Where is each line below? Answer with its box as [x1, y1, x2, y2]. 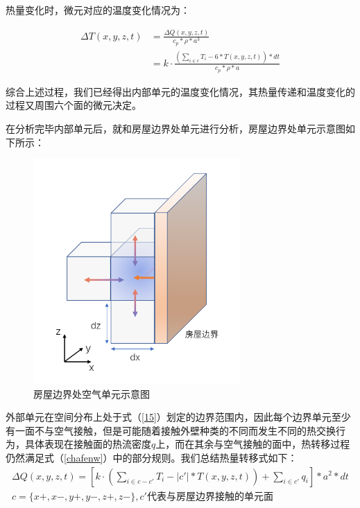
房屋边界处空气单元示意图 [33, 386, 150, 401]
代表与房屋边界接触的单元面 [146, 491, 273, 502]
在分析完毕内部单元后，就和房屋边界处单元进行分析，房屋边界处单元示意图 [6, 121, 345, 135]
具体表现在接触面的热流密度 [24, 437, 151, 451]
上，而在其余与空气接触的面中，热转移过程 [155, 437, 350, 451]
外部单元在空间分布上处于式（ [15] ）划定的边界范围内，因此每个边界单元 [6, 410, 332, 424]
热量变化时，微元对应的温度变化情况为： [6, 3, 190, 17]
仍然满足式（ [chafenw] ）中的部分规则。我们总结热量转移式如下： [6, 450, 298, 464]
